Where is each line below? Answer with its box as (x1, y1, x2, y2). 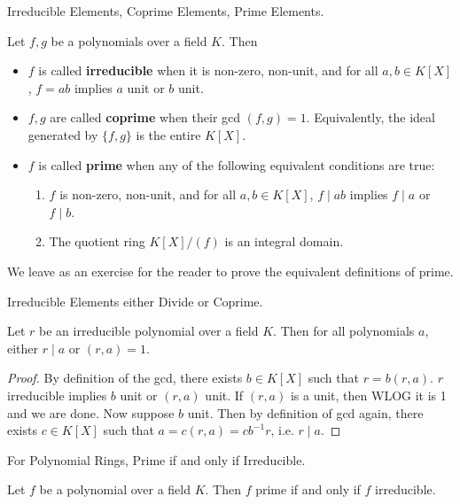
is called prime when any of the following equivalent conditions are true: (38, 155, 435, 174)
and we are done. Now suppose (7, 403, 175, 422)
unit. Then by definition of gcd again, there (187, 403, 424, 422)
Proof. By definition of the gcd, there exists (7, 368, 243, 387)
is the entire (136, 125, 201, 143)
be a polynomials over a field (51, 31, 207, 50)
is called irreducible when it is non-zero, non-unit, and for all (38, 61, 378, 80)
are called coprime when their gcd (50, 108, 241, 127)
